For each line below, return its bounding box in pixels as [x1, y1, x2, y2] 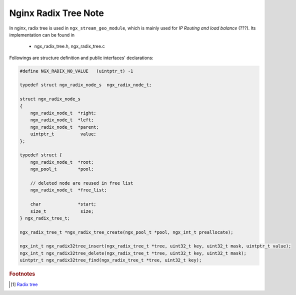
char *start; [30, 201, 97, 207]
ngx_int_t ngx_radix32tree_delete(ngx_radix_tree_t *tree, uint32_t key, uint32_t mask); [19, 250, 247, 256]
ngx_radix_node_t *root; [30, 159, 94, 165]
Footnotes [9, 270, 35, 277]
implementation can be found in [9, 32, 75, 38]
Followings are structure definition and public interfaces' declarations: [9, 55, 153, 61]
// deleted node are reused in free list [30, 180, 133, 186]
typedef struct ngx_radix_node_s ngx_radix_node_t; [19, 82, 152, 88]
